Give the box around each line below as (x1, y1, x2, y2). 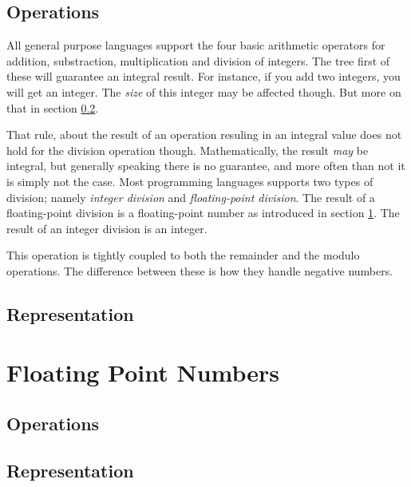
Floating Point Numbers (6, 356, 280, 389)
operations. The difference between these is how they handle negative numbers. (6, 262, 393, 279)
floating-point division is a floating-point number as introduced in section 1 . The (6, 204, 400, 221)
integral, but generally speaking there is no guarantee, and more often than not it (6, 157, 405, 174)
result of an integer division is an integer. (6, 220, 207, 236)
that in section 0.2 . (6, 99, 99, 116)
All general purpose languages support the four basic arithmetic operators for (6, 37, 385, 53)
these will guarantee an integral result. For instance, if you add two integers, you (6, 68, 401, 85)
